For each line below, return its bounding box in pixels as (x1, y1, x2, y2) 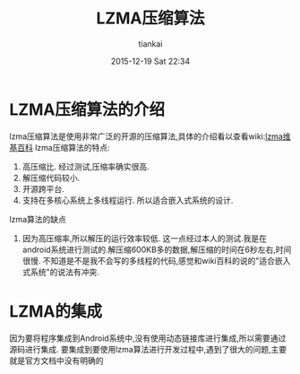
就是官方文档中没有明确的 (9, 355, 104, 366)
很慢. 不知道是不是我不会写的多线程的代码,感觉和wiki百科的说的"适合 (21, 255, 276, 265)
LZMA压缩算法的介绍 (9, 100, 166, 119)
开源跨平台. (21, 183, 64, 194)
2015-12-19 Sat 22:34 (110, 56, 191, 66)
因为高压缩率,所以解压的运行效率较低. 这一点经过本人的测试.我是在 (21, 232, 267, 243)
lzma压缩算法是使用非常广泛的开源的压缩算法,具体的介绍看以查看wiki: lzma (9, 131, 284, 142)
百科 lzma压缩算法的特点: (16, 142, 110, 152)
